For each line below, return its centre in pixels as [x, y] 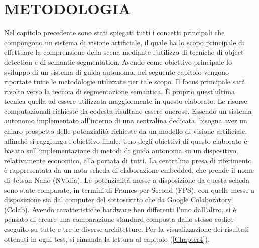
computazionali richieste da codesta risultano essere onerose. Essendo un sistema [128, 111]
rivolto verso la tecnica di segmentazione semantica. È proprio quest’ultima [119, 91]
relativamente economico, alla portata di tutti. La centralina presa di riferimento [128, 160]
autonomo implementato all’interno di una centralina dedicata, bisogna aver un [126, 121]
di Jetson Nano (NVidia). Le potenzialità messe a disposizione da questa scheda [127, 180]
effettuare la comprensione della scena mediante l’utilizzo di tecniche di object [124, 52]
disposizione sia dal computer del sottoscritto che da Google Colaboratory [118, 200]
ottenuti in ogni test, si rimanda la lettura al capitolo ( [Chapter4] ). [107, 239]
